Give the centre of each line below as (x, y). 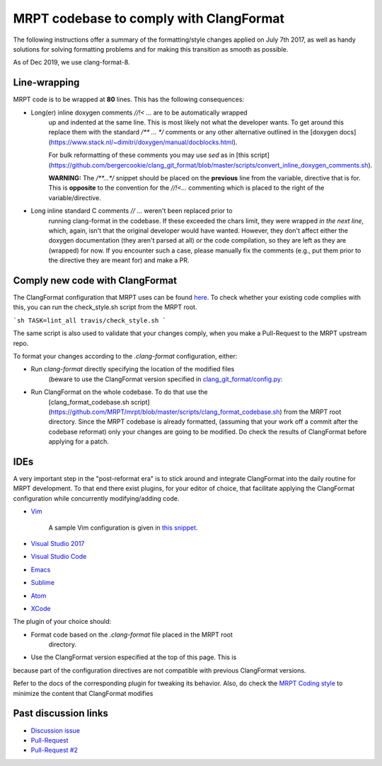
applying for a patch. (79, 441)
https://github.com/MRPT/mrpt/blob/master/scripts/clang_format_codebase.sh (165, 412)
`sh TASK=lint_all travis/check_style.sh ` (89, 320)
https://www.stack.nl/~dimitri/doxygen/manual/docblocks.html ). (144, 142)
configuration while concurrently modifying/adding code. (96, 498)
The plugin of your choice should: (62, 622)
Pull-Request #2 (54, 750)
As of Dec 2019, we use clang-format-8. (71, 62)
